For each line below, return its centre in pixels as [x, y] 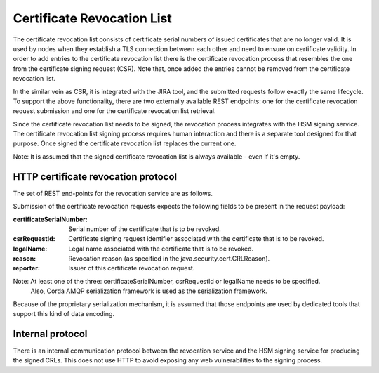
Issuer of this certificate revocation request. [132, 268]
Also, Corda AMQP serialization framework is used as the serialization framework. [149, 291]
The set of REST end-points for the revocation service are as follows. [113, 193]
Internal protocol [50, 334]
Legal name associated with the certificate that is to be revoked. [161, 249]
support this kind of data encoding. [64, 314]
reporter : [26, 268]
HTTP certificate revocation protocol [95, 177]
